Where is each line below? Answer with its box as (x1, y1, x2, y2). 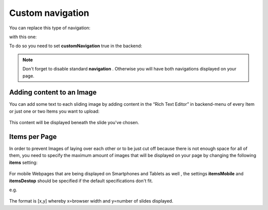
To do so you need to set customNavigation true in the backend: (9, 43, 142, 49)
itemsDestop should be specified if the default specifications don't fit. (9, 178, 153, 184)
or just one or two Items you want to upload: (9, 108, 100, 114)
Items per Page (9, 133, 57, 141)
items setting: (9, 159, 38, 165)
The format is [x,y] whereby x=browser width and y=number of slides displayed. (9, 198, 174, 204)
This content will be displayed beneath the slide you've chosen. (9, 120, 139, 126)
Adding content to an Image (9, 88, 97, 97)
